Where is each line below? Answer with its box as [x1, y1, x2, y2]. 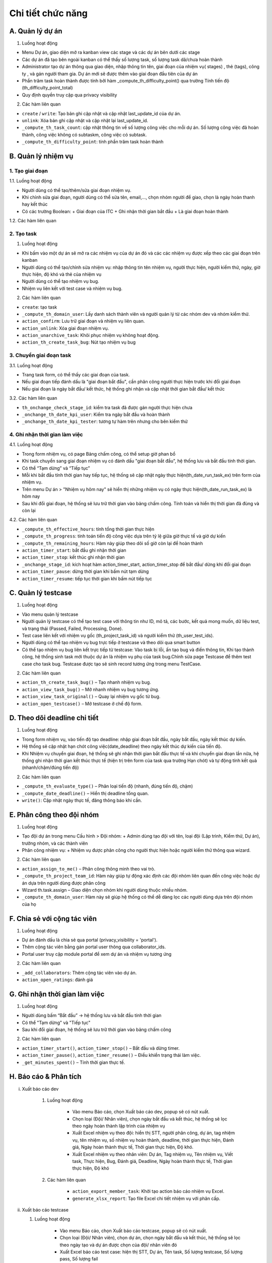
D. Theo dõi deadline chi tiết [9, 714, 99, 722]
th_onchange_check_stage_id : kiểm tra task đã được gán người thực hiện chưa [22, 404, 192, 410]
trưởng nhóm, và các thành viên [22, 840, 88, 846]
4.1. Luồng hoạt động [9, 442, 53, 448]
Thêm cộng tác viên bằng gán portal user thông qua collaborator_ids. [22, 944, 166, 950]
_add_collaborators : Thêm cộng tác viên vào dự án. [22, 969, 137, 976]
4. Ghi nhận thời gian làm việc [9, 431, 83, 438]
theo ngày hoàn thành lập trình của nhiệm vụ [72, 1123, 165, 1129]
